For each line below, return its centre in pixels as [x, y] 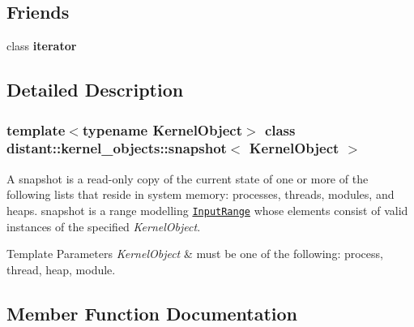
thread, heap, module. [61, 269]
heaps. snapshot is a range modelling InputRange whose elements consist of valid [207, 210]
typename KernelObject [162, 129]
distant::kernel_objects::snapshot [117, 148]
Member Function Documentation [152, 313]
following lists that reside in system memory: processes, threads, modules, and [201, 194]
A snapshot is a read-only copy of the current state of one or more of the [188, 178]
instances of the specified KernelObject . [104, 226]
